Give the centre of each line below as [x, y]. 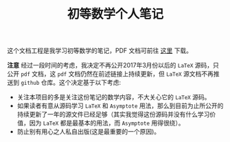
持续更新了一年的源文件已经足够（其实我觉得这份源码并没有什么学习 [113, 114]
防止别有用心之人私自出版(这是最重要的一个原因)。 [89, 132]
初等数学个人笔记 [115, 14]
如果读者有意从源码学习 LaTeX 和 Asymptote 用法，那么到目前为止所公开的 [120, 106]
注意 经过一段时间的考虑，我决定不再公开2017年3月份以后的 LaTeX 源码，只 [113, 65]
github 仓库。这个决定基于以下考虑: [71, 83]
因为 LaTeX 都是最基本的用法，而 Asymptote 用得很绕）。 [107, 123]
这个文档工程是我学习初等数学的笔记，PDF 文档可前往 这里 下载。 [100, 51]
